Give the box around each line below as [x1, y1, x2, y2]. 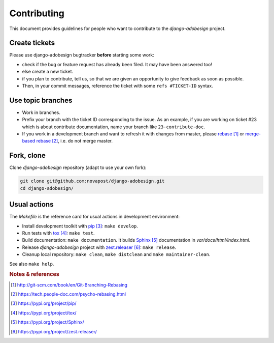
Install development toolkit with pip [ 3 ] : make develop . [22, 223, 138, 229]
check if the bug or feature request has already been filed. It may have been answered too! [22, 61, 213, 67]
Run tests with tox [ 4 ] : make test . [22, 230, 95, 236]
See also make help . [9, 261, 54, 267]
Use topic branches [9, 96, 73, 104]
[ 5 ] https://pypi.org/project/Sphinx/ [11, 319, 85, 325]
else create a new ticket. [22, 69, 74, 75]
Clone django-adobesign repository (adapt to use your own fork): [9, 164, 147, 170]
